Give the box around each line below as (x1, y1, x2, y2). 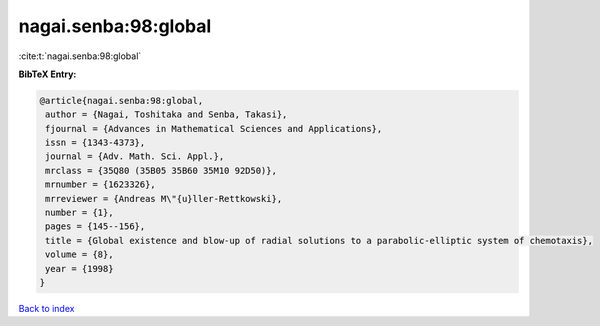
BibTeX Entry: (18, 68, 77, 80)
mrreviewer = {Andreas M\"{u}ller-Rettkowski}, (45, 193, 283, 204)
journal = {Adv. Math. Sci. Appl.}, (45, 151, 225, 162)
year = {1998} (45, 263, 114, 274)
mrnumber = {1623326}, (45, 179, 157, 190)
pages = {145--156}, (45, 221, 146, 232)
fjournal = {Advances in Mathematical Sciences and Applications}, (45, 123, 383, 134)
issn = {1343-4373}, (45, 137, 146, 149)
